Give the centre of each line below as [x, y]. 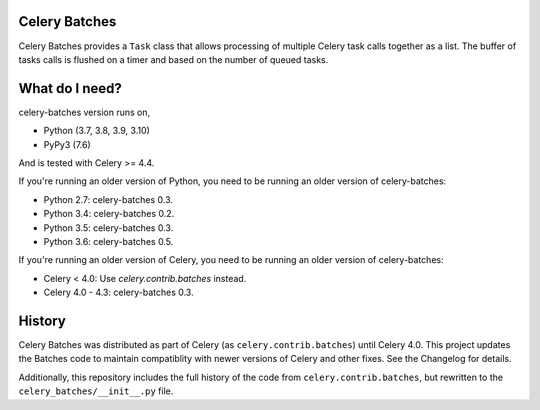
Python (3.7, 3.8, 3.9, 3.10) [96, 131]
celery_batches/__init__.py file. [96, 391]
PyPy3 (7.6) [67, 144]
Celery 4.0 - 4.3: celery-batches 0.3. [118, 292]
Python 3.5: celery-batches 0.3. [108, 227]
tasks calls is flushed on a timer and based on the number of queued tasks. [173, 59]
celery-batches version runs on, [84, 112]
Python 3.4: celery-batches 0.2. [109, 214]
